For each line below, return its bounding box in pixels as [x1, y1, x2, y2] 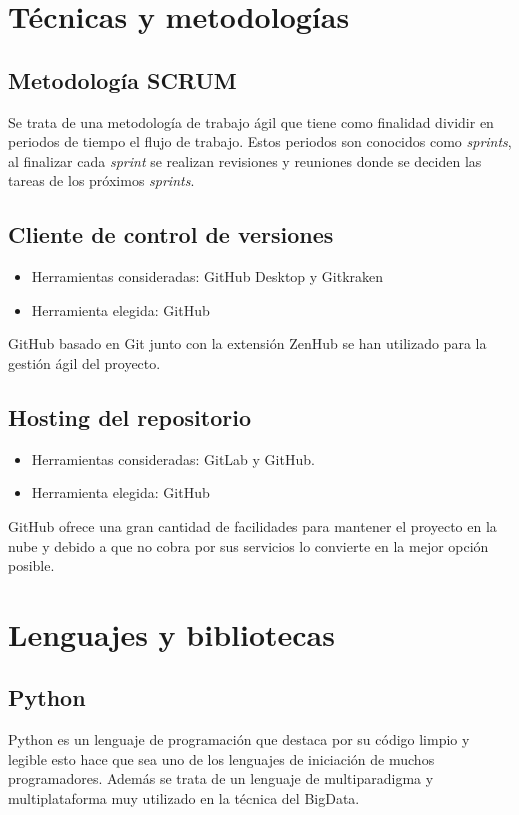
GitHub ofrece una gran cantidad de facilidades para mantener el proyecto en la [8, 515, 497, 536]
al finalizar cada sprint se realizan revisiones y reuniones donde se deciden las [8, 150, 482, 171]
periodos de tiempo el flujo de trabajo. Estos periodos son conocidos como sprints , [8, 131, 512, 152]
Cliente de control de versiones [8, 219, 334, 250]
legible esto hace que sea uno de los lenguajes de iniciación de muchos [8, 748, 435, 769]
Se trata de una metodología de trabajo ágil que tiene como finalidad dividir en [8, 111, 494, 132]
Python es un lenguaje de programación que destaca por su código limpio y [8, 729, 470, 750]
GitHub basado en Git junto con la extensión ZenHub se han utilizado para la [8, 333, 487, 354]
